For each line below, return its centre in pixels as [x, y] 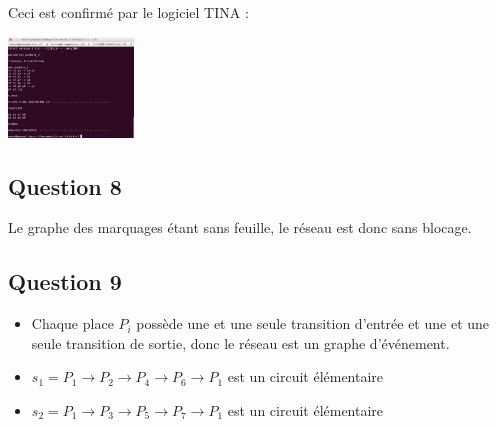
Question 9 [65, 281]
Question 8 [65, 185]
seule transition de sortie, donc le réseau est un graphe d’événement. [240, 342]
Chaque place [72, 323]
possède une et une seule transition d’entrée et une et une [313, 323]
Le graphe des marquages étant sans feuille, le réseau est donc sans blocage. [240, 227]
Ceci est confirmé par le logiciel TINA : [128, 12]
